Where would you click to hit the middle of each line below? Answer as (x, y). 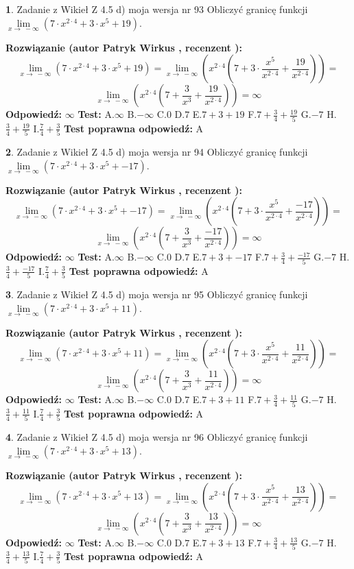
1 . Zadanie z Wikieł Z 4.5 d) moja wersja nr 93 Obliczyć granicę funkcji (157, 9)
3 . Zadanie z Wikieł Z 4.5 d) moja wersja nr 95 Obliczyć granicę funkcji (157, 294)
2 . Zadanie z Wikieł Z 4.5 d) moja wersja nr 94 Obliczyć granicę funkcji (157, 152)
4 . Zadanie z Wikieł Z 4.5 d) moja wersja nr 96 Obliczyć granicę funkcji (157, 437)
